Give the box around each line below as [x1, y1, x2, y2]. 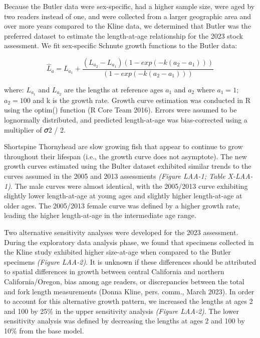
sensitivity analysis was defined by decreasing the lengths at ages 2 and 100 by [4, 315, 245, 326]
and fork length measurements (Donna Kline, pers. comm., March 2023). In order [4, 286, 254, 296]
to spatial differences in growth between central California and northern [4, 266, 224, 277]
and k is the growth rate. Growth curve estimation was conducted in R [33, 94, 251, 105]
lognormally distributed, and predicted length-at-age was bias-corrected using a [4, 115, 247, 125]
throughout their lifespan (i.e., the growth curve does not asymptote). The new [4, 151, 247, 161]
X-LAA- [227, 171, 253, 181]
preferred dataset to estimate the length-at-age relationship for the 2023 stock [4, 30, 243, 41]
